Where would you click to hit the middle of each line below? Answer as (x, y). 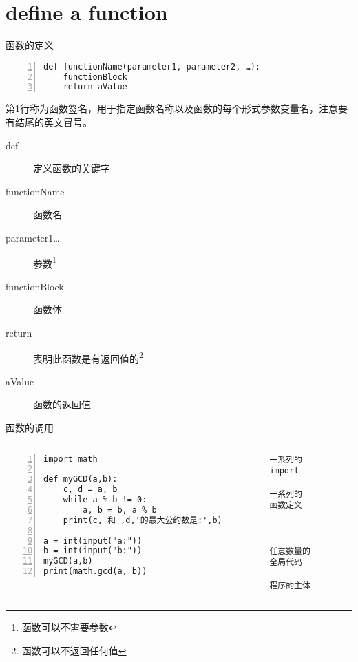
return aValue (95, 87)
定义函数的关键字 (72, 168)
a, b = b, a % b (120, 510)
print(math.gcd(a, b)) (95, 572)
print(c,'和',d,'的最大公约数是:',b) (143, 520)
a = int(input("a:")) (93, 541)
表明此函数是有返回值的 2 (88, 357)
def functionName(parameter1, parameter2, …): (152, 66)
